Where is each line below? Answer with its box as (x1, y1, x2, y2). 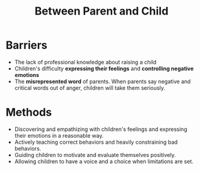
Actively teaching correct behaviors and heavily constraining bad (14, 138, 178, 146)
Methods (5, 106, 52, 119)
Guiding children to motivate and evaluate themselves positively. (14, 151, 176, 158)
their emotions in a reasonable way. (14, 132, 104, 139)
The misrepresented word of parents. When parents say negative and (14, 78, 191, 85)
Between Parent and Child (35, 4, 168, 18)
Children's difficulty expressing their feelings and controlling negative (14, 65, 194, 72)
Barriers (5, 38, 48, 52)
